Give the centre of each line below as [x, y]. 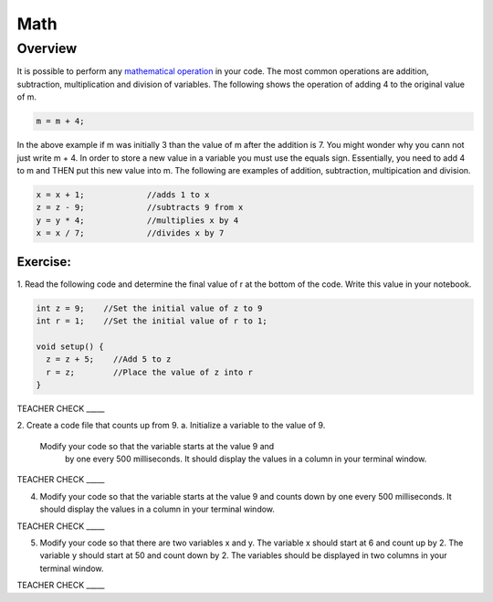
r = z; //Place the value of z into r [149, 372]
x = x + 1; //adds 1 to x [123, 195]
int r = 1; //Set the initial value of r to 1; [152, 321]
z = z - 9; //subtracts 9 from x [140, 207]
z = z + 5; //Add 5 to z [109, 359]
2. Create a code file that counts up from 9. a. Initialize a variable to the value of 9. [171, 426]
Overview [47, 48]
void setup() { [70, 346]
